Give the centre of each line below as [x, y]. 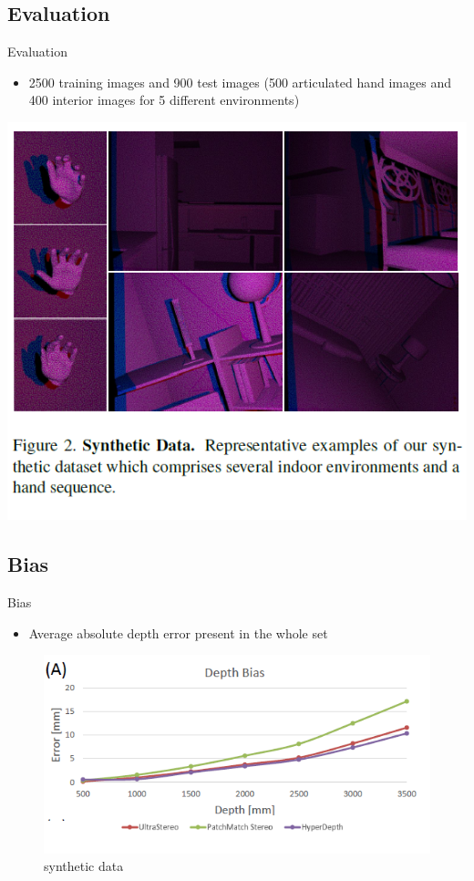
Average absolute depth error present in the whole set [178, 632]
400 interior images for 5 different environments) [164, 100]
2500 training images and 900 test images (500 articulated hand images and [240, 82]
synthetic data [84, 866]
